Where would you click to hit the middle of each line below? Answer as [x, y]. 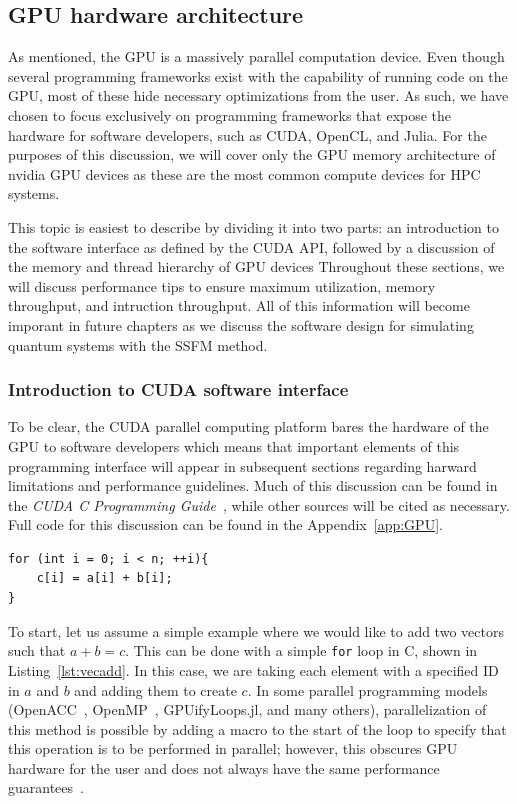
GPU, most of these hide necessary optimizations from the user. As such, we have [258, 95]
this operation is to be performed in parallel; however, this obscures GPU [233, 748]
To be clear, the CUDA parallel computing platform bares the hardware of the [248, 426]
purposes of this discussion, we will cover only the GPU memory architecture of [252, 154]
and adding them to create [155, 689]
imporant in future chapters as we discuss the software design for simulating [241, 324]
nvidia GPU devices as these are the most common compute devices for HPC [244, 173]
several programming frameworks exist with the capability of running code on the [258, 75]
